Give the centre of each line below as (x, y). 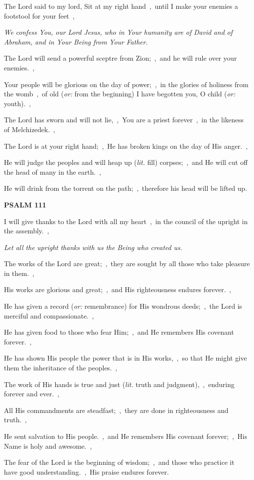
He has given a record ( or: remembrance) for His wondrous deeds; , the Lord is (123, 306)
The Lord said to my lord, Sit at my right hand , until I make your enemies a (121, 6)
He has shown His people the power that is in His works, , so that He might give (126, 358)
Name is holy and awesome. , (48, 446)
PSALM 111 (25, 204)
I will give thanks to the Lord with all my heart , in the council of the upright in (126, 221)
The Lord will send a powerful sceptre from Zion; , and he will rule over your (120, 58)
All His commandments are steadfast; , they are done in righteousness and (116, 410)
